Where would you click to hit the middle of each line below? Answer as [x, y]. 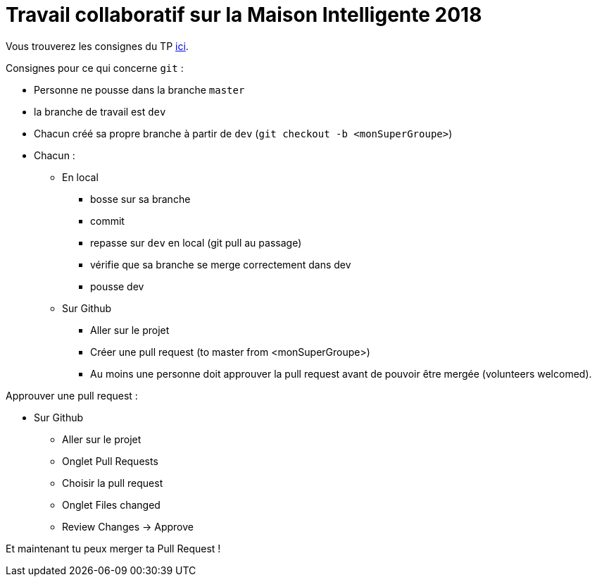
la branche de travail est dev [100, 111]
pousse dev [117, 286]
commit [107, 221]
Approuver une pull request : [72, 395]
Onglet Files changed [111, 504]
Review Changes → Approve [128, 526]
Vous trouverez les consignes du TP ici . [97, 46]
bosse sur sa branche [140, 199]
